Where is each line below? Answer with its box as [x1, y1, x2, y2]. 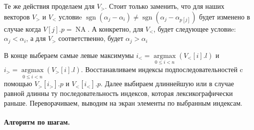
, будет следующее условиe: [153, 23, 236, 34]
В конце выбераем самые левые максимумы [4, 50, 134, 60]
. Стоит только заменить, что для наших [105, 1, 225, 11]
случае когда [4, 23, 41, 34]
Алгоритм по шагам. [4, 116, 70, 127]
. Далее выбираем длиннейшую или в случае [101, 78, 234, 89]
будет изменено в [199, 11, 250, 21]
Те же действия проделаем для [4, 1, 95, 11]
